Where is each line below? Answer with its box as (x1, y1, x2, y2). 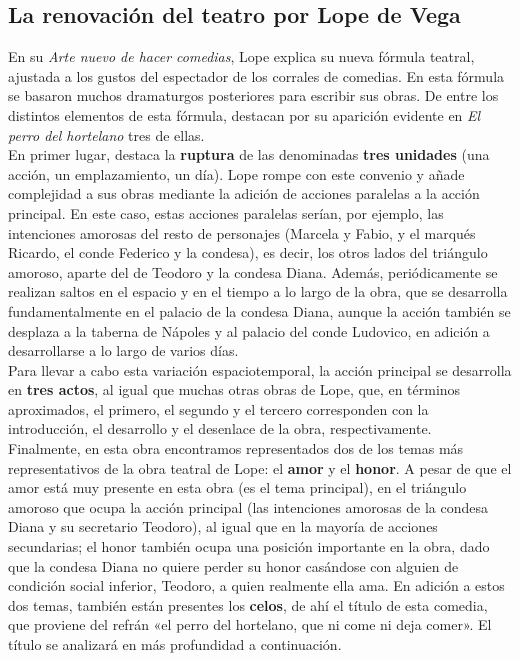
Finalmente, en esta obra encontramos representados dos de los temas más (8, 438, 464, 459)
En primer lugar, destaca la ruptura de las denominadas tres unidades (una (8, 144, 490, 165)
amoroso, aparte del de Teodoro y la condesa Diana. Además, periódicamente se (8, 261, 498, 282)
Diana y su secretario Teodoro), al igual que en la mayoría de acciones (8, 516, 438, 537)
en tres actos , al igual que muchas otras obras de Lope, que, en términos (8, 379, 461, 400)
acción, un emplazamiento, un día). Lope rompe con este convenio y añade (8, 163, 465, 184)
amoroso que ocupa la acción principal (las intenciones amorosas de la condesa (8, 496, 489, 517)
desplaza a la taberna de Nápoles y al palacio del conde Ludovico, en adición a (8, 320, 490, 341)
